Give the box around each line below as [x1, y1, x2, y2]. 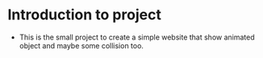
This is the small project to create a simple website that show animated [19, 32, 255, 42]
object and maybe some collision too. [19, 40, 144, 50]
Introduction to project [7, 6, 162, 24]
